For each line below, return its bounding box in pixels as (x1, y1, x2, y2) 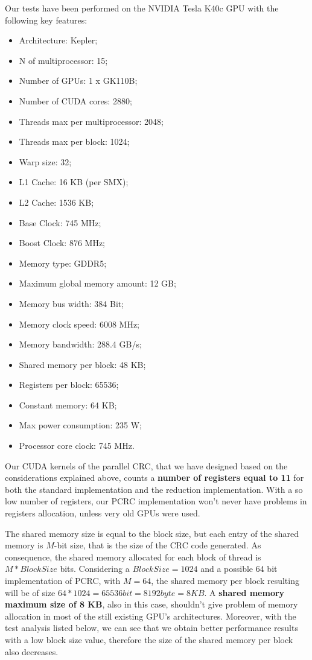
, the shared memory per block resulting (151, 574, 299, 586)
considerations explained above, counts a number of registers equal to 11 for (5, 471, 304, 484)
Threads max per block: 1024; (19, 135, 130, 148)
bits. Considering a (60, 562, 130, 575)
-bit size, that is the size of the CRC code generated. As (54, 539, 261, 551)
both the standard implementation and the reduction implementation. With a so (5, 483, 303, 495)
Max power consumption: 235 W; (19, 419, 142, 431)
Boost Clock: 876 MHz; (19, 236, 105, 249)
